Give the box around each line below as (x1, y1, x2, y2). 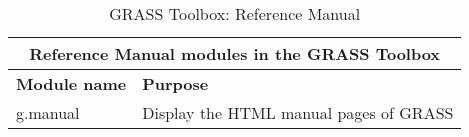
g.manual (16, 101, 80, 124)
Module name (16, 72, 127, 95)
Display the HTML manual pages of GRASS (142, 101, 454, 124)
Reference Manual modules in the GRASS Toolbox (29, 42, 441, 65)
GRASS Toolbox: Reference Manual (109, 2, 361, 25)
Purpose (142, 72, 209, 95)
